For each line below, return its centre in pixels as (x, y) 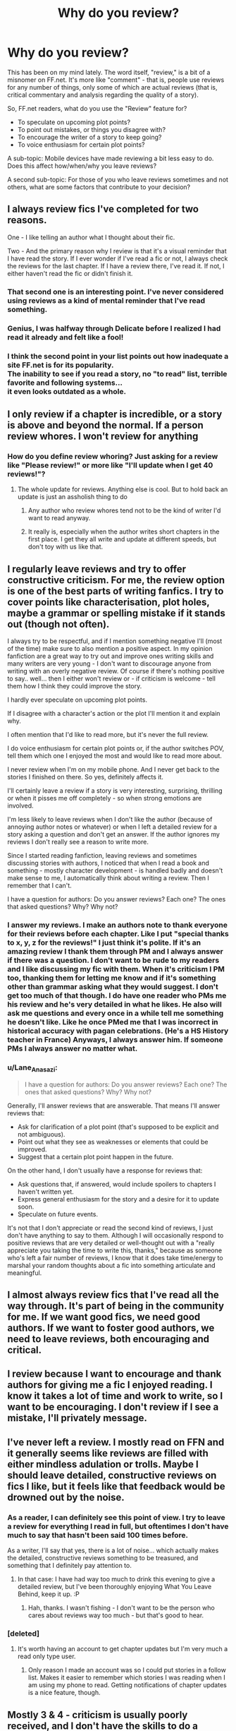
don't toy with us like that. (66, 547)
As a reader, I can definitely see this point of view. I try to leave (116, 1517)
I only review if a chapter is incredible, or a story (115, 414)
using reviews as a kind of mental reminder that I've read (106, 300)
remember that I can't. (39, 886)
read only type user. (46, 1656)
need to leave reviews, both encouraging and (108, 1339)
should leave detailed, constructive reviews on (112, 1475)
